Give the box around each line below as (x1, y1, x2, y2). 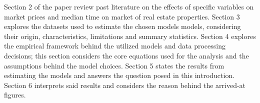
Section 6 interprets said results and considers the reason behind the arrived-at (4, 79, 246, 90)
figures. (4, 89, 26, 100)
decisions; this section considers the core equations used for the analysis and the (4, 50, 249, 60)
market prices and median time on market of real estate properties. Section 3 (4, 11, 240, 21)
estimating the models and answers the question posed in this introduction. (4, 70, 235, 80)
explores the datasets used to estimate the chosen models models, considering (4, 21, 241, 31)
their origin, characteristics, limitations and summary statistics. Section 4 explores (4, 30, 256, 41)
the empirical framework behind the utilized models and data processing (4, 40, 225, 51)
